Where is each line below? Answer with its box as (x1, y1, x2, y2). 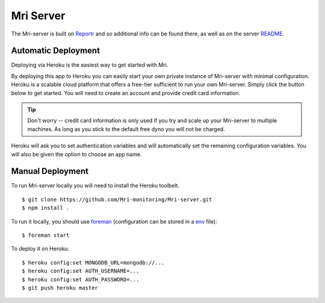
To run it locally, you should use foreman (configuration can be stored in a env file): (11, 218, 217, 225)
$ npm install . (22, 204, 70, 212)
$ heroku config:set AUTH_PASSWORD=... (22, 276, 140, 283)
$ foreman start (22, 232, 70, 239)
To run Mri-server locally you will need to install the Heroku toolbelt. (11, 182, 180, 189)
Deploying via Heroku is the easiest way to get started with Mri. (11, 61, 169, 69)
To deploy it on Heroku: (11, 245, 69, 252)
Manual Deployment (11, 166, 88, 177)
